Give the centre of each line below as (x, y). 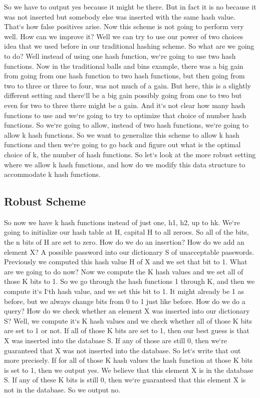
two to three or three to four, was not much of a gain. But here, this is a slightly (127, 85)
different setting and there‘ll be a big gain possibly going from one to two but (123, 95)
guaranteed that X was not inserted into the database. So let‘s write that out (122, 350)
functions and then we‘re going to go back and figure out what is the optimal (122, 144)
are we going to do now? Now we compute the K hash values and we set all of (124, 271)
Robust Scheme (45, 201)
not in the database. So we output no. (62, 389)
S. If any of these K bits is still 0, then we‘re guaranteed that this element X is (125, 380)
